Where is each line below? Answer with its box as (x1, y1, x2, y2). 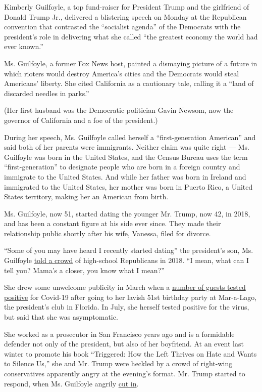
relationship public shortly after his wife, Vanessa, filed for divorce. (4, 228, 211, 238)
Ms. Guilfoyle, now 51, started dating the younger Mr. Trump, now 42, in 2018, (4, 208, 250, 219)
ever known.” (4, 41, 43, 52)
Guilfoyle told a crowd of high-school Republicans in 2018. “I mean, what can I (4, 255, 249, 266)
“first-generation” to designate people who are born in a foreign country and (4, 161, 240, 172)
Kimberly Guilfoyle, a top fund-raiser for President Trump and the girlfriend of (4, 2, 249, 12)
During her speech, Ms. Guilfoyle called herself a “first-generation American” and (4, 132, 256, 142)
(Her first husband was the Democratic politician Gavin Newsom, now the (4, 105, 234, 115)
